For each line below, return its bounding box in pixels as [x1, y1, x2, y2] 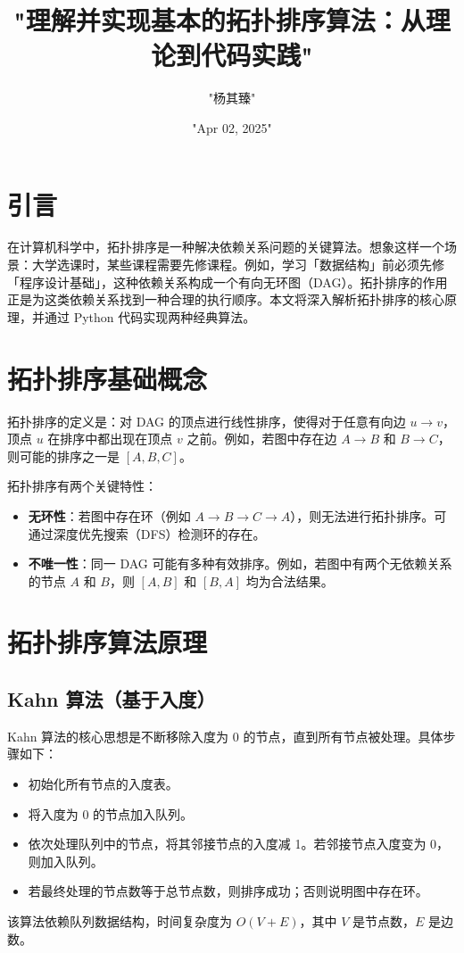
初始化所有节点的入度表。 [28, 775, 178, 793]
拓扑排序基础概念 [7, 360, 208, 396]
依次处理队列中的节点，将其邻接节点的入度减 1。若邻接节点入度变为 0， [28, 834, 450, 853]
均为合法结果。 [245, 571, 334, 590]
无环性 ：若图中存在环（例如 [28, 506, 191, 525]
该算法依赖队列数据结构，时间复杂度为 [7, 912, 232, 931]
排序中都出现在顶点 [60, 429, 173, 448]
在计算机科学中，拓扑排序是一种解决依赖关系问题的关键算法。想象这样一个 [7, 237, 444, 256]
